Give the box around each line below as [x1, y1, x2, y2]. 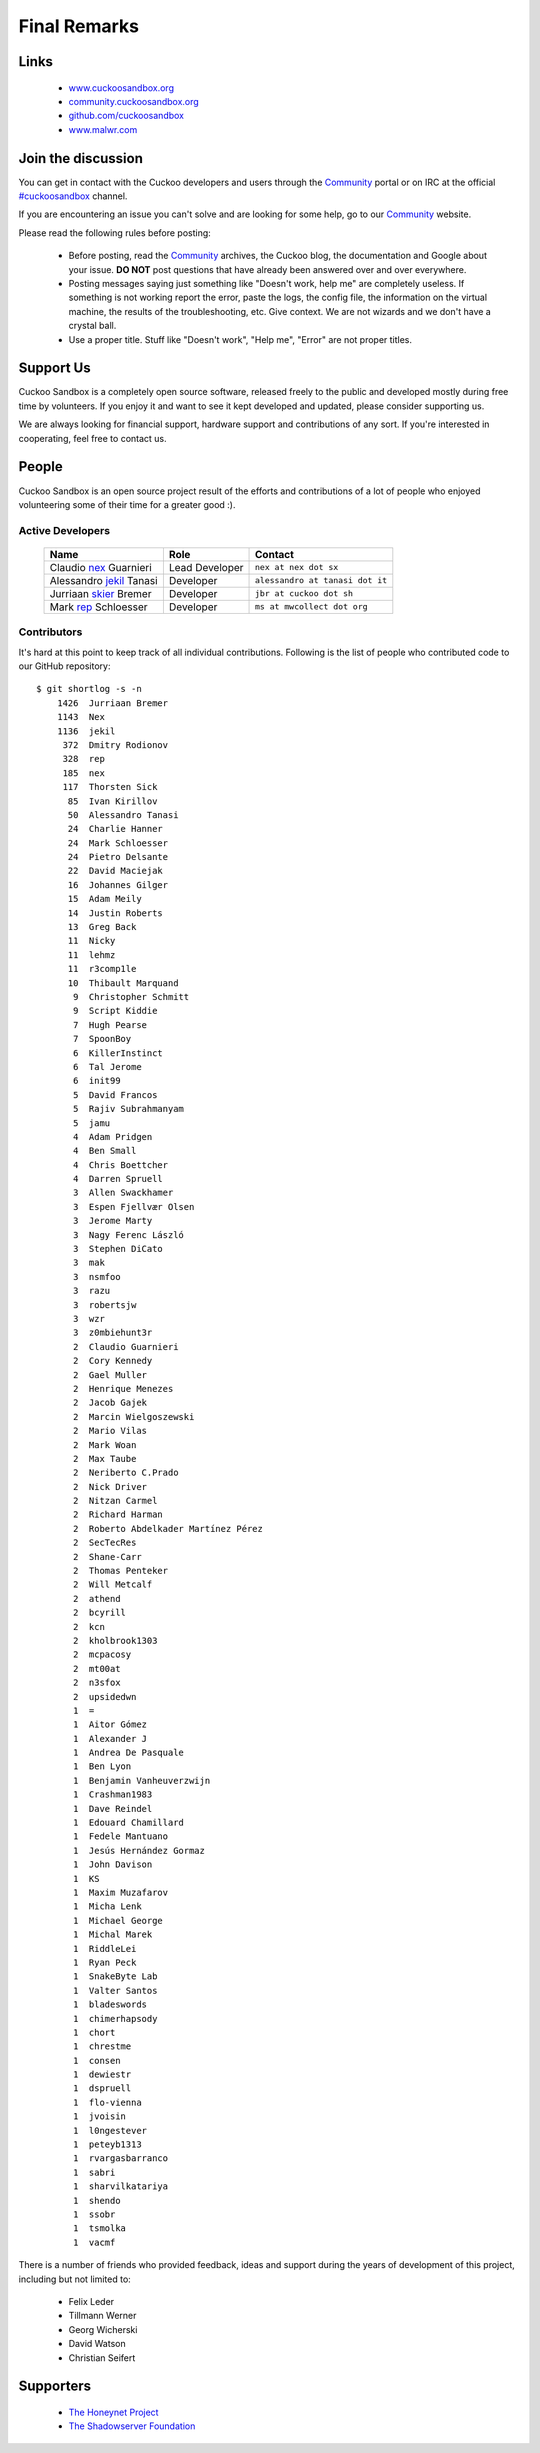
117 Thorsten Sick [62, 781, 158, 793]
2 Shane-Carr [73, 1551, 142, 1562]
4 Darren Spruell [73, 1173, 164, 1185]
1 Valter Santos [73, 1985, 158, 1996]
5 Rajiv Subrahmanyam [73, 1103, 185, 1115]
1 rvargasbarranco [73, 2153, 169, 2164]
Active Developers [18, 523, 110, 537]
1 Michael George [73, 1915, 164, 1926]
